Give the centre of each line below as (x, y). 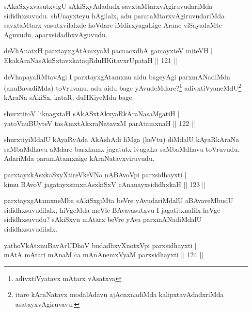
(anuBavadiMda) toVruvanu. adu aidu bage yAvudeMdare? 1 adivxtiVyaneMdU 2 (123, 87)
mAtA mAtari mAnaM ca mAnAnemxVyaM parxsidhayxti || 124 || (104, 255)
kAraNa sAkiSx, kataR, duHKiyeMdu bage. (69, 97)
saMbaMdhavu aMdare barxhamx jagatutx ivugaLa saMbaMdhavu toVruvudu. (122, 148)
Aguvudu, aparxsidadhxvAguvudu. (56, 34)
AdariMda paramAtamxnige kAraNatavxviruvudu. (79, 158)
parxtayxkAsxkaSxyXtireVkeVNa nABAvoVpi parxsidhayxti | (95, 174)
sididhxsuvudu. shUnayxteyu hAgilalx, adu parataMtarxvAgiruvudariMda (114, 15)
